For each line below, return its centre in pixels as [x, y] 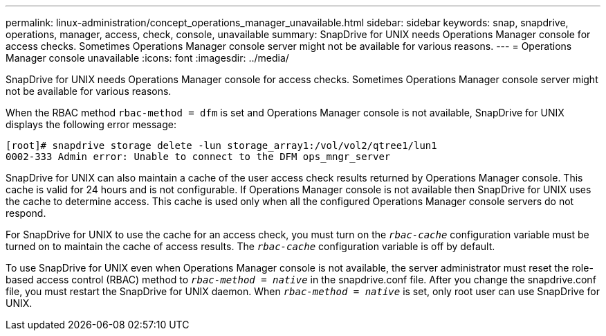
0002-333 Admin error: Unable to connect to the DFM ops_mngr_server [198, 157]
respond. [26, 213]
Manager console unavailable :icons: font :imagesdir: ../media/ [147, 58]
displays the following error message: [91, 124]
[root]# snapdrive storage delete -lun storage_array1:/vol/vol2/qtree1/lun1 [221, 145]
